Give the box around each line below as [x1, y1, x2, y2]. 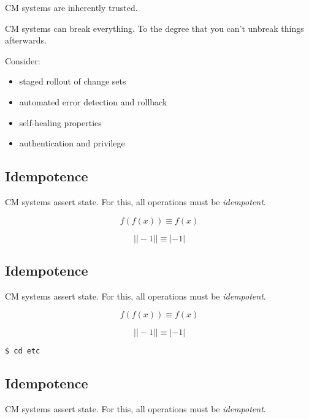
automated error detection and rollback [19, 95, 167, 108]
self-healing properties [19, 116, 102, 129]
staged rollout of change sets [19, 75, 126, 88]
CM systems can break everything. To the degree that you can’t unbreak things [5, 21, 304, 34]
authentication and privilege [19, 137, 125, 149]
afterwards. [5, 34, 47, 47]
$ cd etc [5, 347, 40, 356]
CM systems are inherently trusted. [5, 1, 138, 13]
